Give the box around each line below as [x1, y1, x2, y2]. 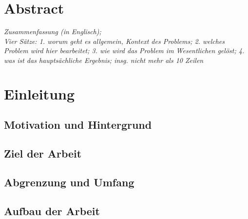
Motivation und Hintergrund [4, 117, 152, 132]
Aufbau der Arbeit [4, 203, 100, 218]
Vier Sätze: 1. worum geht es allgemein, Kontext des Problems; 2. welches [4, 36, 225, 46]
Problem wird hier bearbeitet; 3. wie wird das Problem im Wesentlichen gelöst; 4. [4, 45, 245, 56]
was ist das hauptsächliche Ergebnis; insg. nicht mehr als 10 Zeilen [4, 55, 204, 65]
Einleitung [4, 83, 75, 103]
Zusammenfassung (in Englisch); [4, 26, 101, 37]
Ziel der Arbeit [4, 146, 82, 161]
